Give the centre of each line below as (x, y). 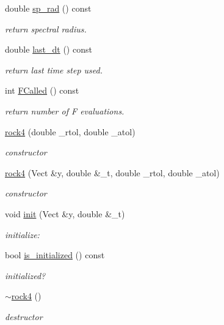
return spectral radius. (46, 28)
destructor (24, 316)
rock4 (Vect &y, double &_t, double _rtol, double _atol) (112, 172)
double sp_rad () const (48, 8)
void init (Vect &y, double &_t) (65, 213)
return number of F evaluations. (65, 110)
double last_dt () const (49, 49)
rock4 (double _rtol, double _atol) (70, 131)
